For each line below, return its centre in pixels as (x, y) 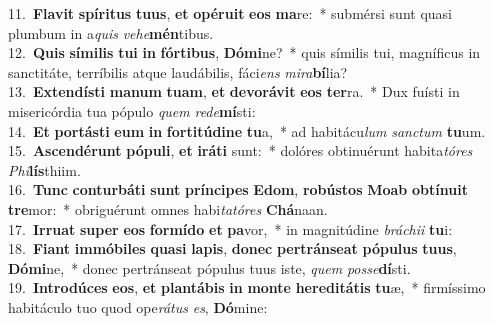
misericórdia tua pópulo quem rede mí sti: (132, 110)
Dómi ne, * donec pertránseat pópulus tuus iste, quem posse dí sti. (209, 267)
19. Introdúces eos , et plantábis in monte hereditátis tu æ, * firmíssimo (247, 287)
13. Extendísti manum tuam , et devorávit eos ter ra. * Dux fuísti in (234, 91)
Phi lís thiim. (44, 169)
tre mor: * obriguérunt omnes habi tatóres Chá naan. (168, 208)
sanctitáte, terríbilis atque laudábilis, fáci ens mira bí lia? (178, 71)
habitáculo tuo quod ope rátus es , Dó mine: (138, 306)
